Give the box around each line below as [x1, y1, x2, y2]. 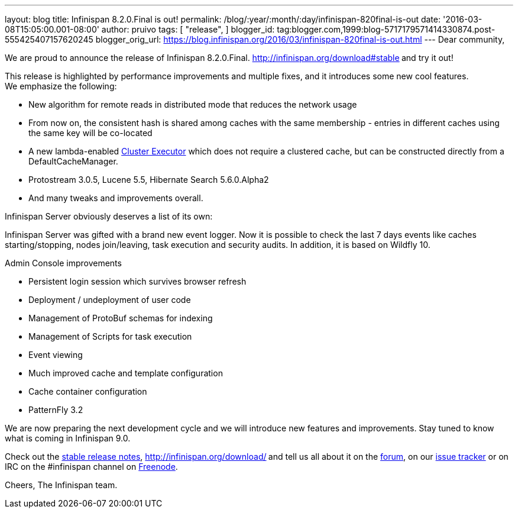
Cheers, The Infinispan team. [5, 480, 118, 490]
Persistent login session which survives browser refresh [28, 276, 247, 286]
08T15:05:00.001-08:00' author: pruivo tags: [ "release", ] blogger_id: [5, 24, 275, 34]
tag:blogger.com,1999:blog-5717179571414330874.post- [277, 24, 496, 34]
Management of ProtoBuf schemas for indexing [28, 313, 213, 323]
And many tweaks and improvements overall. [28, 193, 203, 203]
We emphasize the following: [5, 81, 117, 91]
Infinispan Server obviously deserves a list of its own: [5, 211, 213, 221]
